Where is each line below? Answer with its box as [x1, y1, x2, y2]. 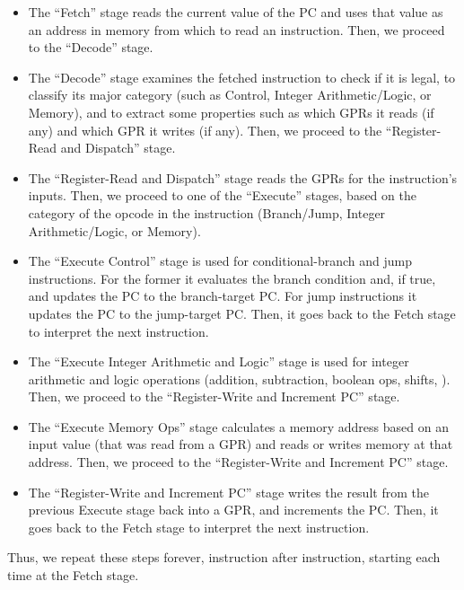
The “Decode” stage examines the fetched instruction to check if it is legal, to [28, 67, 456, 86]
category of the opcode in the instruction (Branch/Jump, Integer [28, 203, 386, 222]
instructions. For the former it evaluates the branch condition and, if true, [28, 269, 436, 287]
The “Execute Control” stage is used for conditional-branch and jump [28, 251, 412, 270]
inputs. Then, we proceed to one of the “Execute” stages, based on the [28, 186, 416, 205]
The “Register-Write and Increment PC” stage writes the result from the [28, 482, 429, 501]
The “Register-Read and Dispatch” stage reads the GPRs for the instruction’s [28, 168, 458, 187]
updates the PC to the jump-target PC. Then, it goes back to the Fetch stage [28, 304, 456, 322]
